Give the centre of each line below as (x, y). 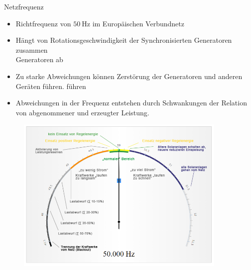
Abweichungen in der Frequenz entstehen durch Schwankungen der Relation (131, 103)
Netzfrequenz (24, 6)
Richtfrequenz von (43, 23)
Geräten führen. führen (51, 86)
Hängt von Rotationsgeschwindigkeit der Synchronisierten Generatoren (124, 40)
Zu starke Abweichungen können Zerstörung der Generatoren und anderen (129, 76)
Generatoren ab (39, 59)
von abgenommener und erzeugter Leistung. (82, 112)
